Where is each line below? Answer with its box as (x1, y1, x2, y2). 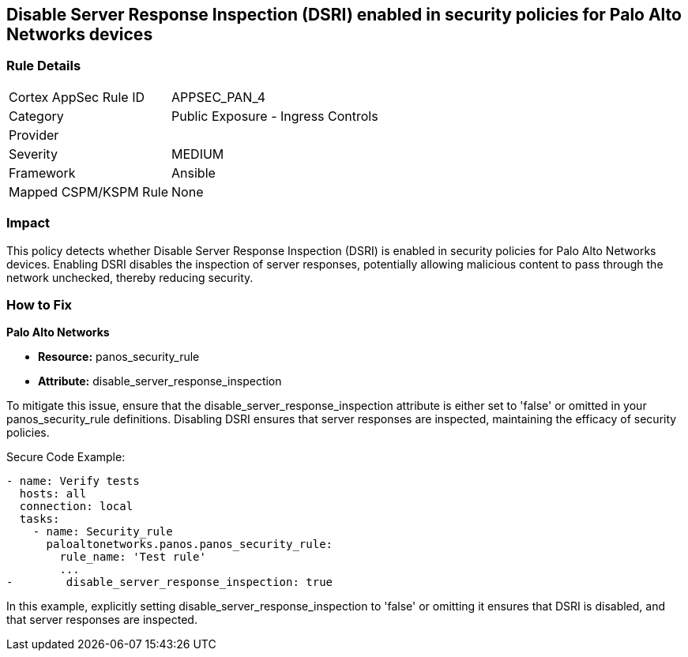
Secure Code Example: (6, 450, 126, 464)
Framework (9, 164, 76, 181)
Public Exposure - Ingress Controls (171, 107, 378, 124)
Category (9, 107, 64, 124)
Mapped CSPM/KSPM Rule (9, 183, 169, 200)
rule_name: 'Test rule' (59, 550, 206, 564)
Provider (9, 126, 59, 143)
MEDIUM (171, 145, 224, 162)
